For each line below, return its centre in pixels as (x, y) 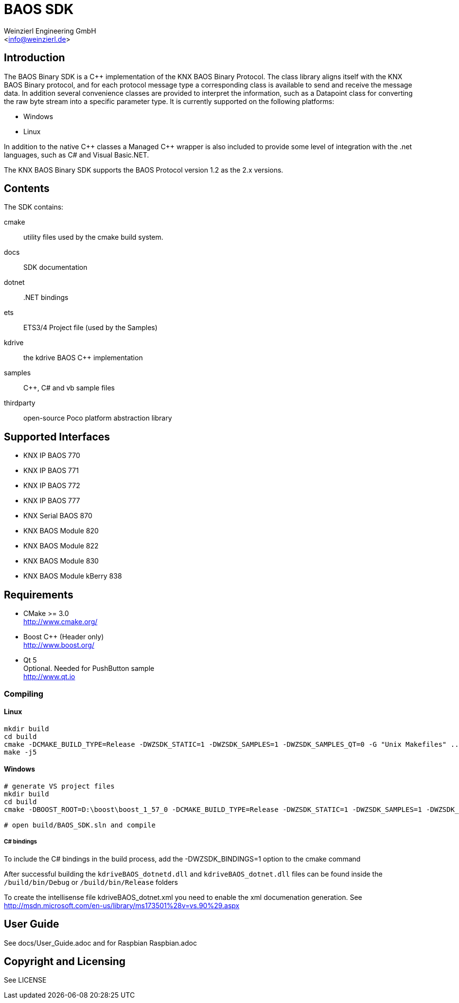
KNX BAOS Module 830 (61, 561)
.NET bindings (46, 298)
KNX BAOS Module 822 (61, 546)
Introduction (35, 58)
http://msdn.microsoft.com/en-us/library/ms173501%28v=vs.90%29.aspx (122, 905)
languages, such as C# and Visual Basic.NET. (77, 155)
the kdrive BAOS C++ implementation (83, 358)
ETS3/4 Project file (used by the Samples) (90, 328)
